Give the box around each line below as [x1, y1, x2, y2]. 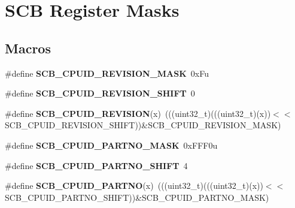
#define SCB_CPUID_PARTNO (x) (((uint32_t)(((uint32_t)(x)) [5, 179, 263, 192]
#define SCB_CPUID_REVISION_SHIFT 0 [5, 87, 195, 100]
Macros [5, 38, 51, 57]
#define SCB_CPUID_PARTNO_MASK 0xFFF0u [5, 138, 218, 151]
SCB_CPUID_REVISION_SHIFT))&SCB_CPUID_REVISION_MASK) [5, 119, 281, 131]
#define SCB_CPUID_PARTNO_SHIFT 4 [5, 159, 188, 171]
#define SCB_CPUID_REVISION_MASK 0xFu [5, 67, 209, 79]
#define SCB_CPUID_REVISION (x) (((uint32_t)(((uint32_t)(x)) [5, 107, 271, 119]
